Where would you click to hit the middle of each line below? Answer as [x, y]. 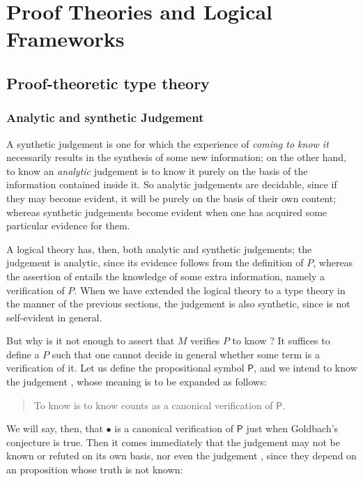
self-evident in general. [54, 317]
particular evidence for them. [68, 226]
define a [23, 354]
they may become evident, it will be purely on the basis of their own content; [171, 198]
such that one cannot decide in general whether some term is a [186, 354]
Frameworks [65, 39]
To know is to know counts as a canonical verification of [153, 405]
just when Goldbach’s [292, 428]
